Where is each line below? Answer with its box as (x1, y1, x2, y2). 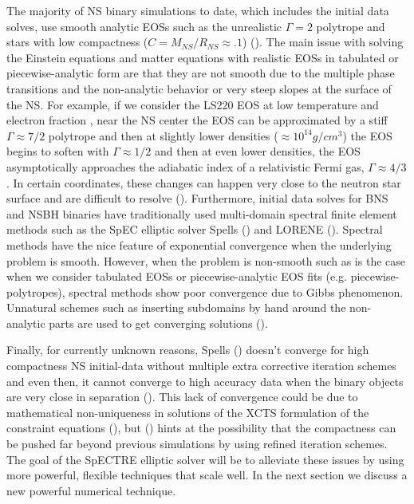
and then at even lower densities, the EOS (155, 143, 361, 159)
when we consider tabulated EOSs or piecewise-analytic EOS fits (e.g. (6, 268, 347, 285)
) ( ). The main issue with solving (242, 33, 404, 50)
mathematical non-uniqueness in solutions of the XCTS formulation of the (6, 404, 369, 420)
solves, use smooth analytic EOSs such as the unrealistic (6, 18, 282, 34)
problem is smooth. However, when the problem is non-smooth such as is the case (6, 252, 405, 269)
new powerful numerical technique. (6, 482, 176, 498)
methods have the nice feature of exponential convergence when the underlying (6, 236, 392, 253)
